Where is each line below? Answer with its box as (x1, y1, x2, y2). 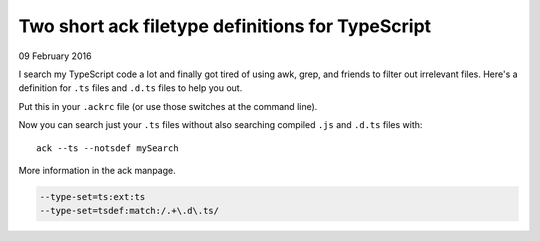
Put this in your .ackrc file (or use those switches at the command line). (18, 100, 318, 112)
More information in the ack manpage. (18, 164, 176, 176)
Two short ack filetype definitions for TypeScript (18, 15, 432, 37)
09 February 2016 (18, 50, 92, 62)
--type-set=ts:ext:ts (39, 191, 146, 202)
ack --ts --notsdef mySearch (36, 142, 179, 154)
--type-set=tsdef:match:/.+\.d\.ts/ (39, 205, 220, 217)
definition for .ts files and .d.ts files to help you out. (18, 82, 243, 94)
